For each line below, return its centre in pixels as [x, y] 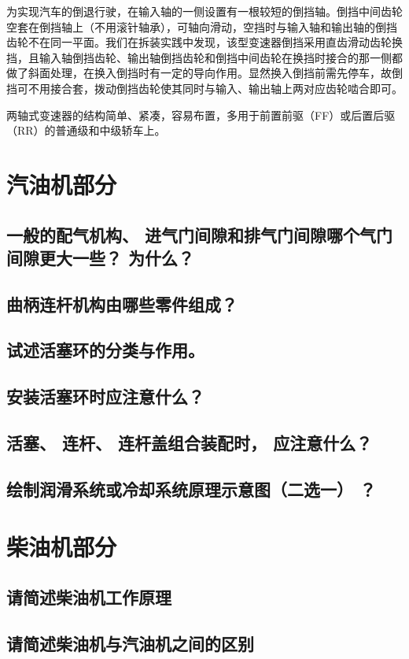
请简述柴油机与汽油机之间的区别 [130, 643]
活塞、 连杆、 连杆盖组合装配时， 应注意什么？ [190, 443]
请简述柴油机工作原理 [89, 596]
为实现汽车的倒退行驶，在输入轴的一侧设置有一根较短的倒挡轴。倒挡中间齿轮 [204, 11]
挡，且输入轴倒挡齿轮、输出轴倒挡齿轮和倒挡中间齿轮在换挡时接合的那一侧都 [204, 57]
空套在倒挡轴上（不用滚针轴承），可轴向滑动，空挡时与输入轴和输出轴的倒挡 [202, 26]
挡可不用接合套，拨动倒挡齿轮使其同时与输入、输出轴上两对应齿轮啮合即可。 [204, 88]
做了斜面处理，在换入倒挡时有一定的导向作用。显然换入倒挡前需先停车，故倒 [204, 73]
